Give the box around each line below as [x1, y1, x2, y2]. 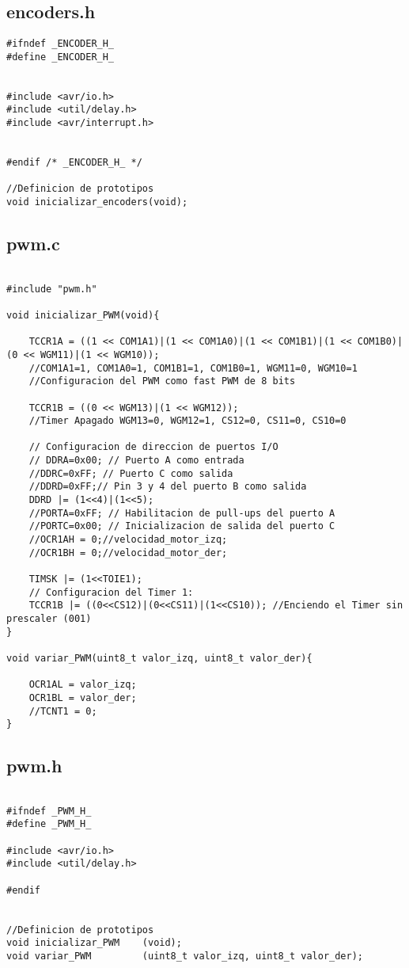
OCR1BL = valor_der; [28, 692, 137, 703]
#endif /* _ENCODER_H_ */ [6, 157, 142, 169]
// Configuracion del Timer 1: [28, 586, 194, 598]
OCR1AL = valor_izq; [28, 679, 137, 691]
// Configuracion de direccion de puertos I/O [28, 441, 278, 453]
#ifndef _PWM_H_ [6, 805, 92, 817]
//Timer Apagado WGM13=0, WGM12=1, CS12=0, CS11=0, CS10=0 [28, 415, 347, 427]
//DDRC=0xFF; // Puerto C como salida [28, 467, 233, 479]
